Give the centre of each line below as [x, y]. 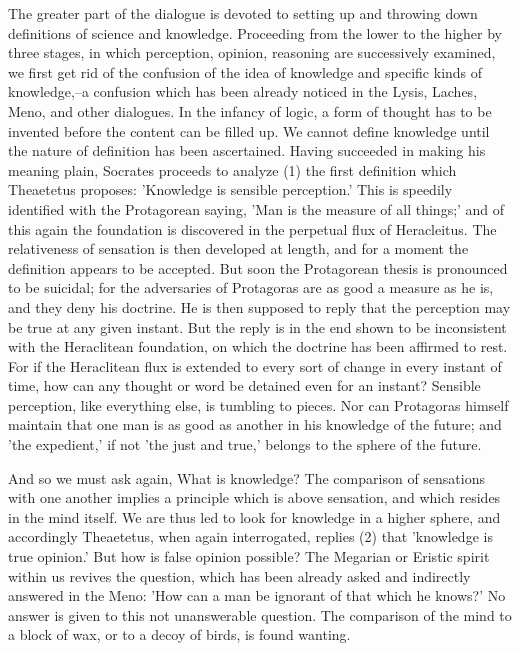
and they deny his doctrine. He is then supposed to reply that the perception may [259, 306]
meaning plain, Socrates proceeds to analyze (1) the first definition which [232, 169]
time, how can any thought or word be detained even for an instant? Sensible [244, 385]
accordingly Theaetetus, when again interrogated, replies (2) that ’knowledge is [250, 536]
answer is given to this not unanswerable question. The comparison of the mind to [260, 614]
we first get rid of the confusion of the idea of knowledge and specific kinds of [245, 71]
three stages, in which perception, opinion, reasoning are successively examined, [252, 52]
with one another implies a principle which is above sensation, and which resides [254, 497]
